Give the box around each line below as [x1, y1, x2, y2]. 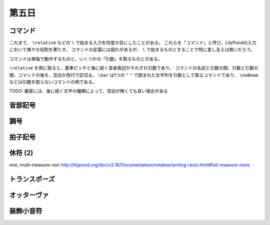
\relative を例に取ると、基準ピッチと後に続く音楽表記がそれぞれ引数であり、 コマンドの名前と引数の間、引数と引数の [9, 65, 258, 71]
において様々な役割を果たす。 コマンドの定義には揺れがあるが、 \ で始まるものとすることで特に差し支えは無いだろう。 [9, 46, 255, 52]
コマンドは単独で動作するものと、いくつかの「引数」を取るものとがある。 [9, 55, 162, 62]
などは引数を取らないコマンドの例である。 [9, 79, 97, 85]
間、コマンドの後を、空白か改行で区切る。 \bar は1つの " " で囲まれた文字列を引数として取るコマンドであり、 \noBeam [9, 72, 258, 78]
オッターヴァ [9, 191, 49, 200]
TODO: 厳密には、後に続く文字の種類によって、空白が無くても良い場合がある [9, 88, 168, 94]
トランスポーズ [9, 175, 55, 184]
